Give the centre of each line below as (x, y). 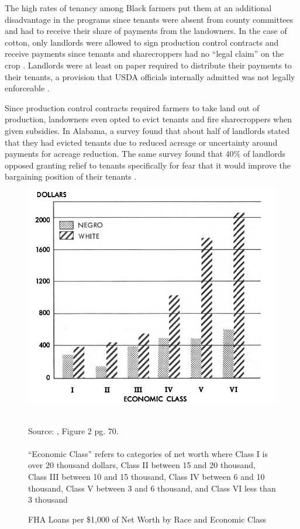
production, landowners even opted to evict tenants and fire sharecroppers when (148, 119)
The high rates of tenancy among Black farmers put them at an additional (138, 8)
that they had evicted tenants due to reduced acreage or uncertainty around (141, 142)
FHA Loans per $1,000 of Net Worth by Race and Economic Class (147, 519)
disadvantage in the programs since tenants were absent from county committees (149, 19)
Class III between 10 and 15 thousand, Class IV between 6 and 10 (146, 476)
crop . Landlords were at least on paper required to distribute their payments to (148, 65)
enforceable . (27, 88)
